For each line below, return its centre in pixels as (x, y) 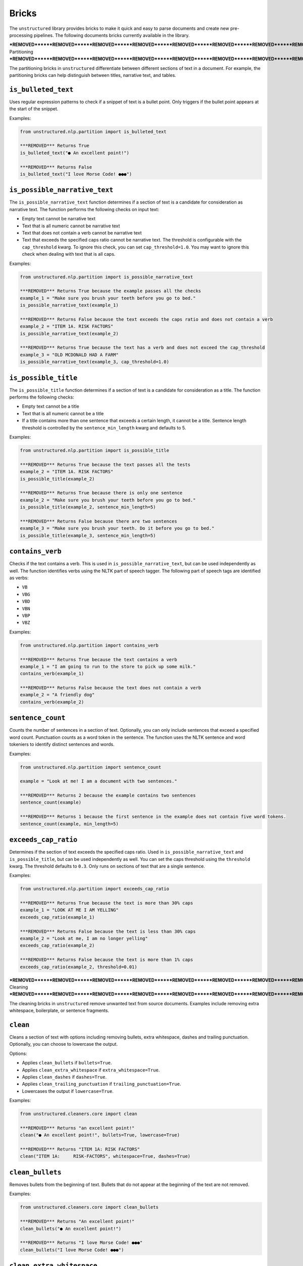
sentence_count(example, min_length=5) (69, 824)
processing (21, 35)
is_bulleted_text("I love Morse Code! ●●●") (76, 174)
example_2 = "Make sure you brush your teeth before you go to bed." (108, 500)
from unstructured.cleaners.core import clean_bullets (89, 1207)
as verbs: (19, 578)
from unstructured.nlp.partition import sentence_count (91, 767)
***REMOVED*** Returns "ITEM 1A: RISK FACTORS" (80, 1149)
